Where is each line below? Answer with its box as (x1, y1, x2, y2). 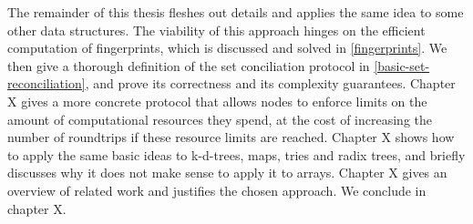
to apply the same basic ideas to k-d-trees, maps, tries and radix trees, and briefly (7, 145, 466, 164)
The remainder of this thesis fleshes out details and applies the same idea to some (7, 3, 464, 21)
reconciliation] (7, 74, 86, 93)
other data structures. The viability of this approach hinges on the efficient (7, 20, 426, 39)
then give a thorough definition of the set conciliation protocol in (7, 56, 370, 75)
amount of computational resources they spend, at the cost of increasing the (7, 109, 432, 128)
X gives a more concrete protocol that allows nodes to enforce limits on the (7, 91, 427, 110)
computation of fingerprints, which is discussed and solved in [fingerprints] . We (7, 38, 447, 57)
